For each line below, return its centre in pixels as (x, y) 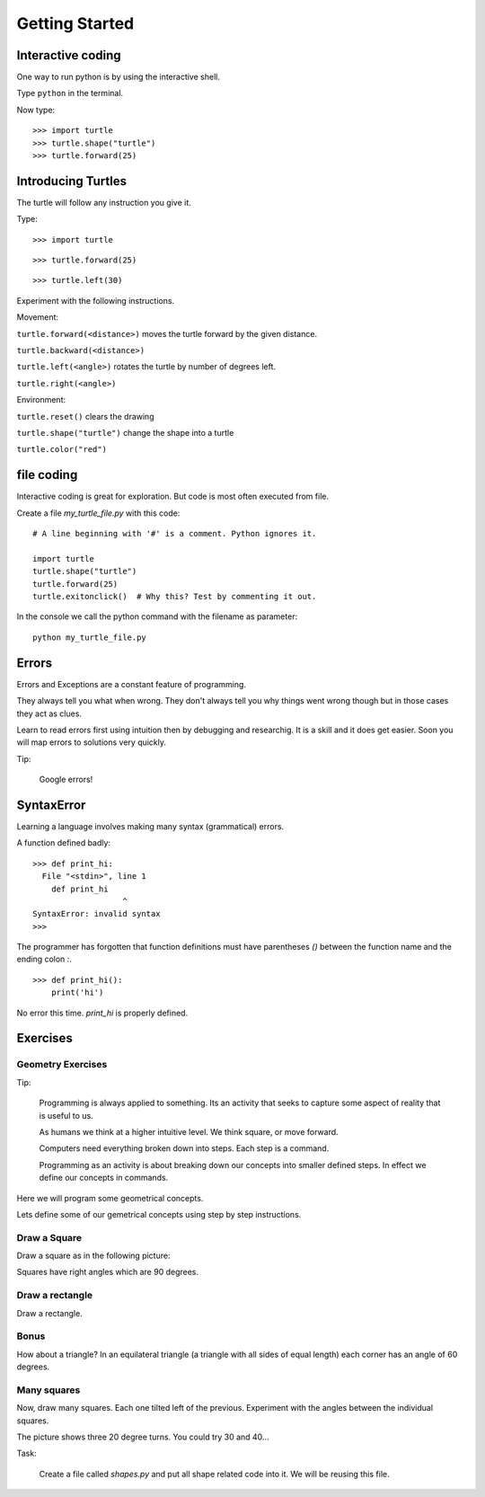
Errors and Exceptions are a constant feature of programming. (132, 684)
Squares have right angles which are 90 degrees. (108, 1272)
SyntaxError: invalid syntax (97, 914)
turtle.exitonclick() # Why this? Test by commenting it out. (175, 597)
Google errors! (66, 780)
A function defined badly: (64, 843)
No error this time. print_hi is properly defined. (102, 1013)
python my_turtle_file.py (90, 637)
